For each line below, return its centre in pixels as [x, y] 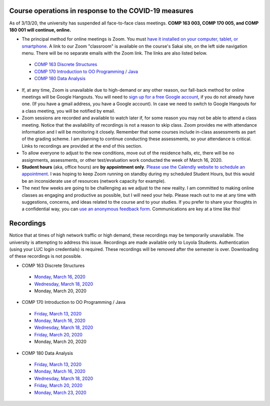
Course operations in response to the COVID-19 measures [101, 11]
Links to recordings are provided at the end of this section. [82, 146]
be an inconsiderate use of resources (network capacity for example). [94, 181]
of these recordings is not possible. [45, 256]
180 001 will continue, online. [40, 30]
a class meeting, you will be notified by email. [68, 111]
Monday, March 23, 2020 [60, 392]
